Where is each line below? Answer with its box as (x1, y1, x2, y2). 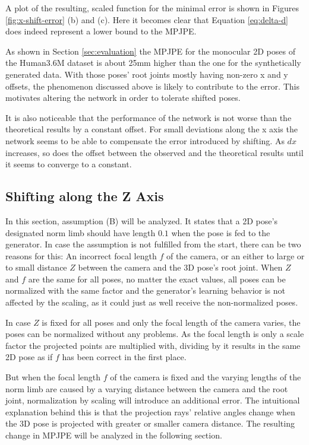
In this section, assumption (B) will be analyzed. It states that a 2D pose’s (5, 214, 278, 227)
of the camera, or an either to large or (166, 249, 305, 262)
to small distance (5, 261, 67, 274)
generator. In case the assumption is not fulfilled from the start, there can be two (5, 238, 301, 250)
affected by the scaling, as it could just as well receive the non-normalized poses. (5, 296, 298, 309)
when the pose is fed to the (171, 226, 270, 239)
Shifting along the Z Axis (5, 187, 164, 205)
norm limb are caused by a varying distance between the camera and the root (5, 382, 288, 395)
